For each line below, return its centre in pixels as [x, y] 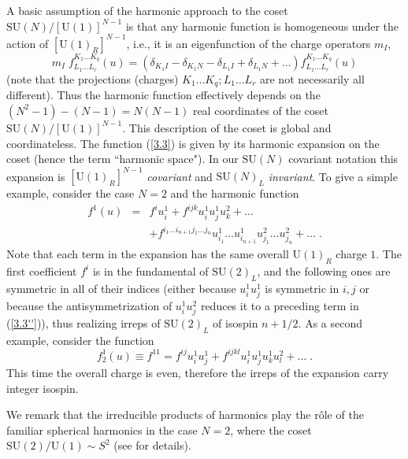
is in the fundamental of [150, 270]
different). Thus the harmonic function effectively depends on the [163, 95]
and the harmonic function [235, 193]
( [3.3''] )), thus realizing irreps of [83, 323]
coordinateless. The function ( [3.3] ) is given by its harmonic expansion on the [193, 143]
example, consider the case [70, 193]
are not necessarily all [312, 78]
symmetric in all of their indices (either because [121, 288]
